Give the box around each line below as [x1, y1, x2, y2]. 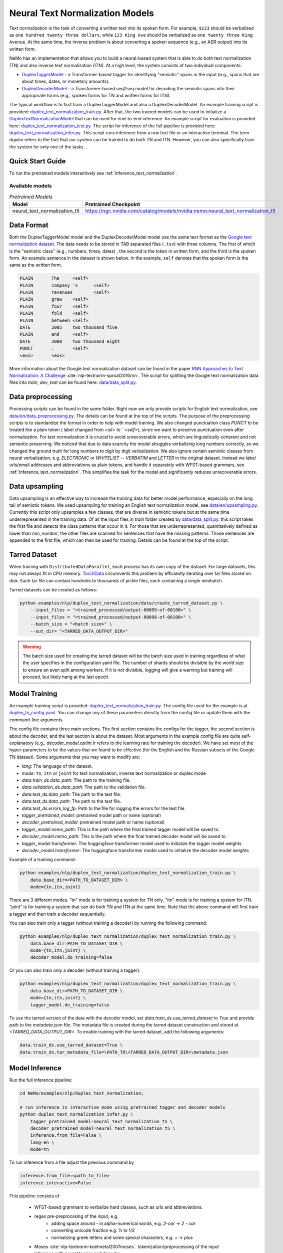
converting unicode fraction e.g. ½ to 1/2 [51, 1227, 135, 1233]
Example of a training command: [9, 857, 76, 863]
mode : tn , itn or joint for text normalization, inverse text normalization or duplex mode [21, 770, 206, 776]
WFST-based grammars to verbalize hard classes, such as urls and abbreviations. [34, 1204, 203, 1210]
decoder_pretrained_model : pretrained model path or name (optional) [21, 819, 165, 825]
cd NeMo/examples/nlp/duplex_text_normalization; [19, 1091, 144, 1096]
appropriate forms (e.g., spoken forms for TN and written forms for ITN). [21, 93, 171, 99]
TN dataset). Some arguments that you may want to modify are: [9, 754, 140, 760]
